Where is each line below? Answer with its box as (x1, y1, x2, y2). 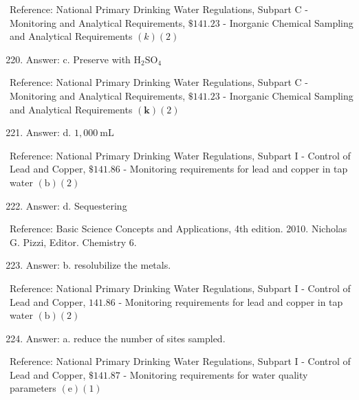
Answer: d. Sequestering (25, 198, 127, 212)
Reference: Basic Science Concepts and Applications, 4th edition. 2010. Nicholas (10, 221, 347, 236)
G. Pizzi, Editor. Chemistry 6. (10, 234, 137, 249)
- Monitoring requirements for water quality (123, 367, 308, 381)
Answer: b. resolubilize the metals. (25, 258, 171, 272)
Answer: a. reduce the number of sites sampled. (25, 331, 226, 345)
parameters (10, 381, 56, 395)
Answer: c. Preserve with (25, 52, 131, 66)
